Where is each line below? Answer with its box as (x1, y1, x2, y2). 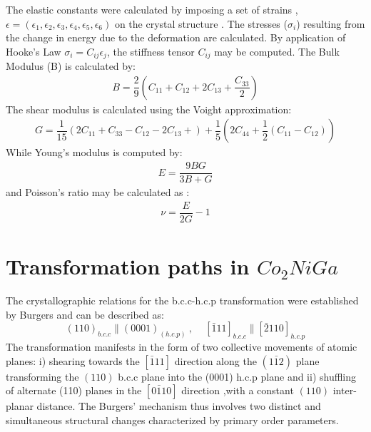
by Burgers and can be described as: (6, 307, 164, 322)
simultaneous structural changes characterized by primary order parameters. (6, 412, 339, 427)
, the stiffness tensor (106, 43, 195, 58)
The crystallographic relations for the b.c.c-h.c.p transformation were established (6, 292, 359, 307)
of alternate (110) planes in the (6, 383, 142, 398)
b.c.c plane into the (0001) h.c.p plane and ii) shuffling (118, 369, 357, 384)
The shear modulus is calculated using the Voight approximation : (6, 101, 292, 116)
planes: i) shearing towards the (6, 353, 140, 368)
